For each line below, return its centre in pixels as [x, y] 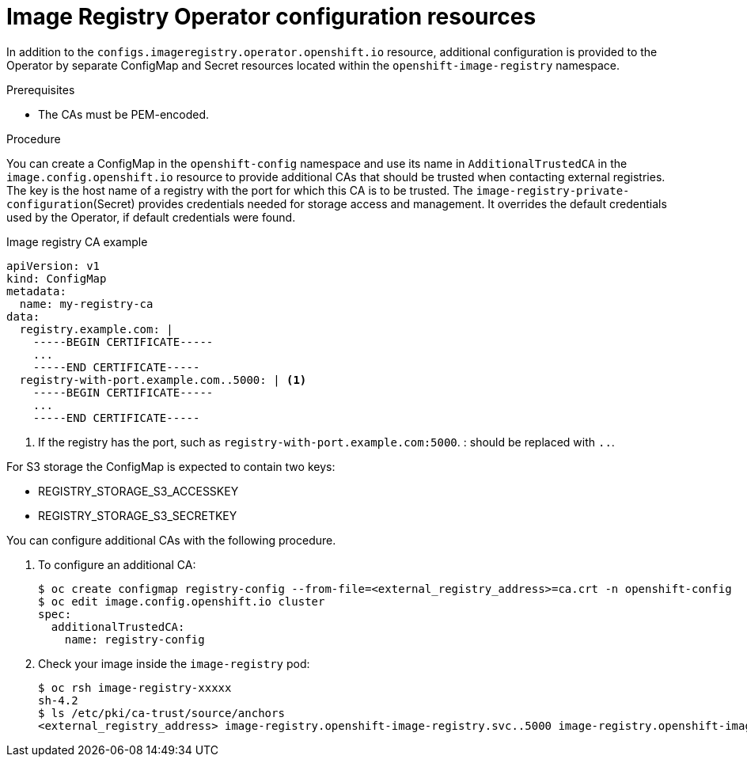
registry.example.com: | [96, 329]
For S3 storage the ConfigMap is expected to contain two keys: [171, 466]
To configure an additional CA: [117, 564]
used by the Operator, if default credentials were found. [151, 217]
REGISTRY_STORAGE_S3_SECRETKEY [138, 515]
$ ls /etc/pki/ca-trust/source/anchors [161, 713]
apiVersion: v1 [53, 266]
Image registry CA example [77, 241]
